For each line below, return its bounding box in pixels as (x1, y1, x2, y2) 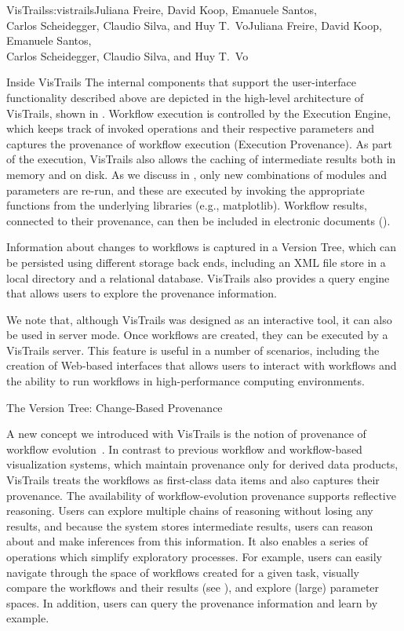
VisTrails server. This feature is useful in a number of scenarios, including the (6, 341, 380, 358)
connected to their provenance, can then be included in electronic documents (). (6, 212, 391, 228)
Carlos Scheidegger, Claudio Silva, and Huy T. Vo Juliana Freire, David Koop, (6, 16, 382, 33)
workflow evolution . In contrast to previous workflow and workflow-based (6, 440, 362, 457)
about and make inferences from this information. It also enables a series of (6, 533, 369, 549)
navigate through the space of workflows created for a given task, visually (6, 564, 360, 580)
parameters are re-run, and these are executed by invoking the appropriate (6, 181, 365, 198)
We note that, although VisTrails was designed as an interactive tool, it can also (6, 311, 392, 327)
